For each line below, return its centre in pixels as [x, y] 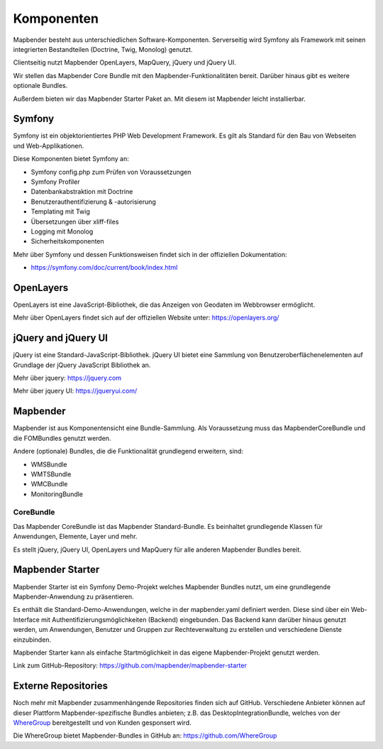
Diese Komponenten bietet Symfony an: [71, 159]
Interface [27, 619]
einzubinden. [32, 640]
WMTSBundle [51, 474]
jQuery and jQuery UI [60, 338]
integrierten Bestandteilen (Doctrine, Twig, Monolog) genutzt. [103, 49]
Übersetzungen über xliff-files [75, 222]
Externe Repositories [61, 686]
